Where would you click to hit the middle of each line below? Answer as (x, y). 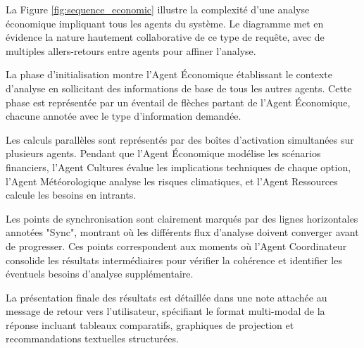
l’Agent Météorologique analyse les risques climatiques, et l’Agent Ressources (172, 181)
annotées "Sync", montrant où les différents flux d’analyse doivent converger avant (182, 232)
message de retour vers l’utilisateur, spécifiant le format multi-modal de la (165, 311)
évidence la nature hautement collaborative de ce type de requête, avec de (165, 37)
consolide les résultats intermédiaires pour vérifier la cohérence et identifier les (174, 260)
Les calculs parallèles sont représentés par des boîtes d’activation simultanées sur (180, 139)
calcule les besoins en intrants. (71, 195)
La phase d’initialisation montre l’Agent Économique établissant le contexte (169, 74)
